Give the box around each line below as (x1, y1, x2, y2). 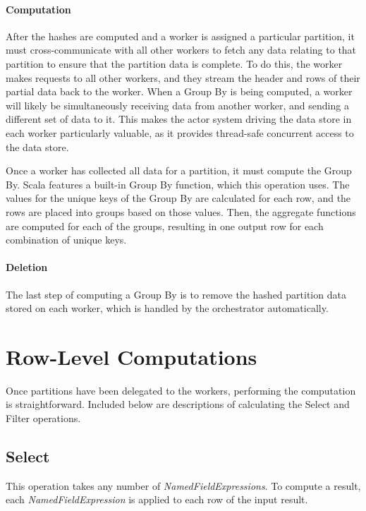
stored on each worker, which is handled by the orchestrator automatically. (6, 301, 329, 315)
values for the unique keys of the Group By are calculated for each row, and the (6, 191, 351, 205)
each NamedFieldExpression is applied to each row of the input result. (6, 492, 308, 507)
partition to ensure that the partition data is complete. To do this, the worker (6, 56, 343, 71)
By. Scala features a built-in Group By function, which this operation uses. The (6, 176, 350, 191)
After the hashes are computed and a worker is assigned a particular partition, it (6, 28, 355, 43)
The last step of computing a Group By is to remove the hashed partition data (6, 287, 346, 301)
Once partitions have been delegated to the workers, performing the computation (6, 383, 356, 397)
